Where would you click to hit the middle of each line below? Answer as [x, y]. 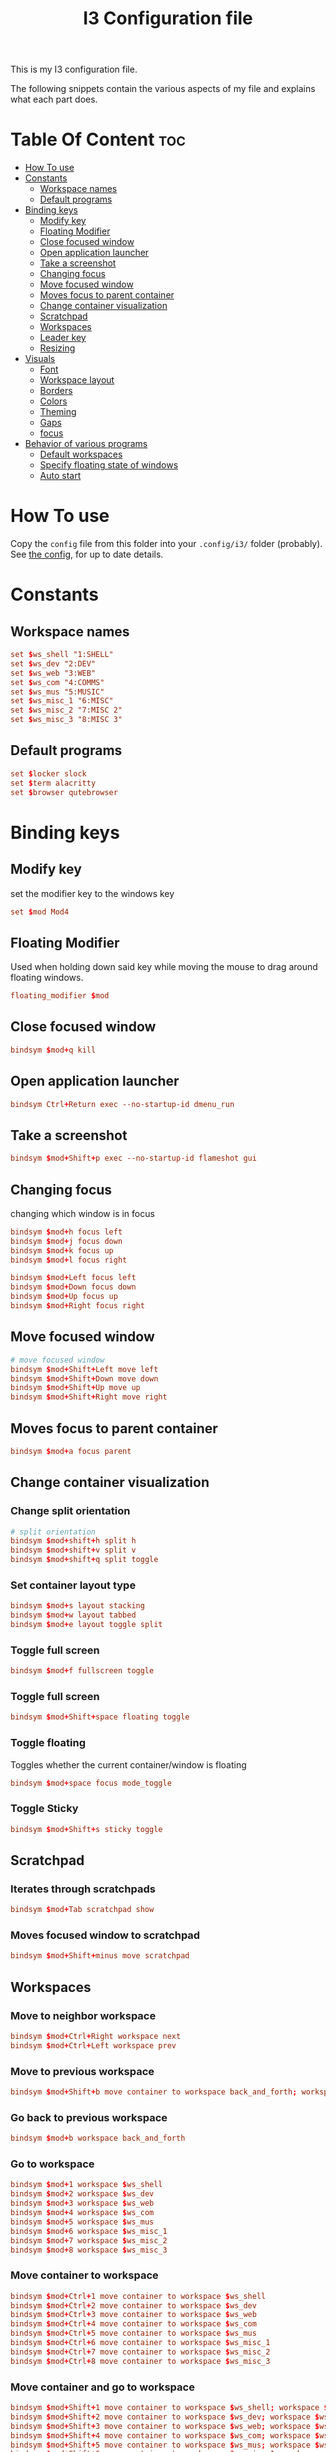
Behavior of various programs [86, 444]
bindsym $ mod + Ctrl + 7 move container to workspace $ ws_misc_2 [140, 2352]
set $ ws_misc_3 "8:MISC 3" [66, 720]
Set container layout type [73, 1585]
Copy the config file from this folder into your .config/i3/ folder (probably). [166, 544]
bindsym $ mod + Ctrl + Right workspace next [96, 2037]
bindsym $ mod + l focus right [69, 1260]
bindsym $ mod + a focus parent [71, 1451]
